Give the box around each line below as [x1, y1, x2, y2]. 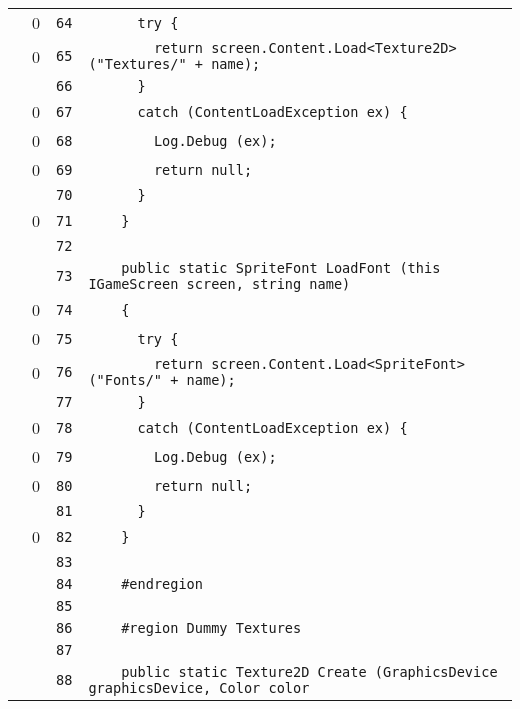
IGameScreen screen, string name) [88, 276, 351, 292]
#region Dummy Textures [121, 620, 302, 636]
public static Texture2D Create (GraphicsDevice [121, 664, 498, 680]
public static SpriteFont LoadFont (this [121, 260, 441, 276]
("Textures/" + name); [88, 56, 261, 72]
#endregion [121, 576, 203, 592]
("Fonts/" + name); [88, 372, 236, 388]
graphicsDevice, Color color [88, 680, 310, 696]
